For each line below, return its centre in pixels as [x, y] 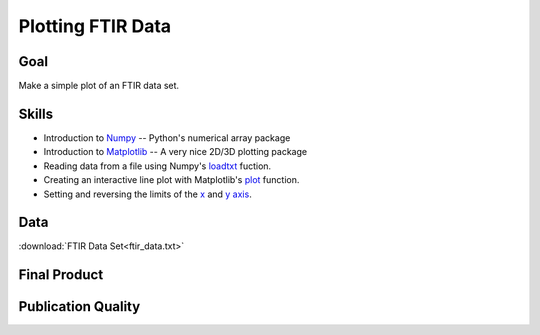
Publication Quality [79, 306]
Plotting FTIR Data [95, 26]
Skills [36, 113]
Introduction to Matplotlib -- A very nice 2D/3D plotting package [175, 152]
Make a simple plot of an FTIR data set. [99, 86]
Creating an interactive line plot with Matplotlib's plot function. [171, 180]
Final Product [61, 275]
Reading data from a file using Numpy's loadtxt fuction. [157, 166]
